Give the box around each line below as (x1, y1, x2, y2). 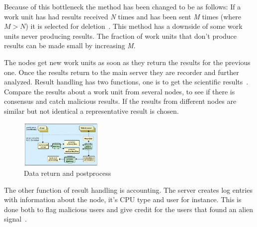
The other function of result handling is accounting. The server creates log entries (4, 184, 253, 195)
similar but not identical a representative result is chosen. (4, 105, 179, 116)
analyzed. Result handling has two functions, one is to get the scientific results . (4, 76, 249, 87)
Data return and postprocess (24, 167, 111, 178)
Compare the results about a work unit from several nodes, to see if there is (4, 86, 235, 96)
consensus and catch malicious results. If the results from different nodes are (4, 96, 237, 106)
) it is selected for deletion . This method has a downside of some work (25, 21, 243, 31)
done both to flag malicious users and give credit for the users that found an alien (4, 204, 254, 214)
